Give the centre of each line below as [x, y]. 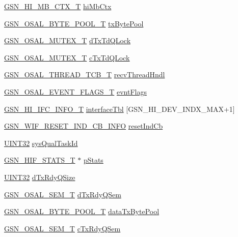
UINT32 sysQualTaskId [41, 143]
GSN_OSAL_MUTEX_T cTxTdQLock [67, 57]
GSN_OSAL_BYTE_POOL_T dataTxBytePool [82, 211]
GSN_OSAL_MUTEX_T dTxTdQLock [68, 40]
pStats [93, 160]
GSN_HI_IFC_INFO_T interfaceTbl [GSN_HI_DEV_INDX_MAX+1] [120, 109]
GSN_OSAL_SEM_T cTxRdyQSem [62, 228]
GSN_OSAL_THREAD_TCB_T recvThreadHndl [85, 75]
